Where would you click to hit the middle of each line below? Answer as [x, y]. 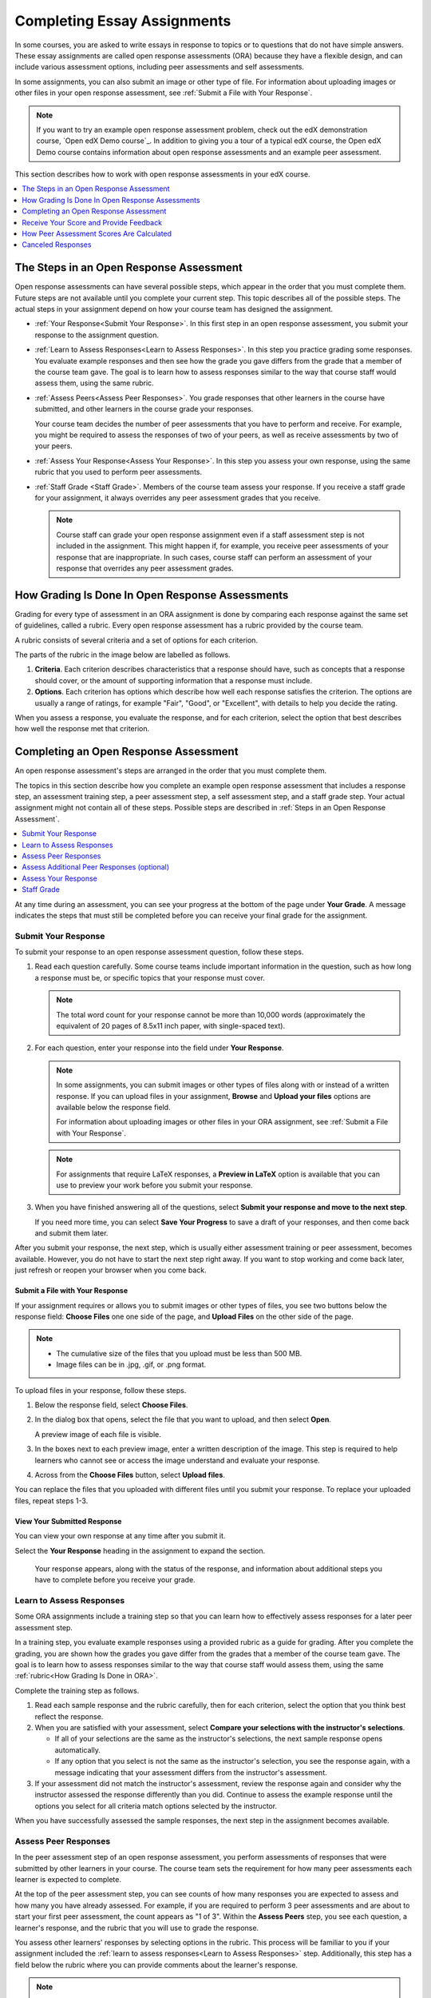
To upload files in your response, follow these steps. [101, 1390]
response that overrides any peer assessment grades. [145, 568]
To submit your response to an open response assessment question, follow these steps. [159, 952]
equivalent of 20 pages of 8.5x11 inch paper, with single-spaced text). [171, 1026]
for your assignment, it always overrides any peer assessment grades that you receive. [178, 498]
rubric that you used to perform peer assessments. [119, 472]
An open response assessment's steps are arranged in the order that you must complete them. [171, 770]
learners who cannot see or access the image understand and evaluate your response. [178, 1460]
